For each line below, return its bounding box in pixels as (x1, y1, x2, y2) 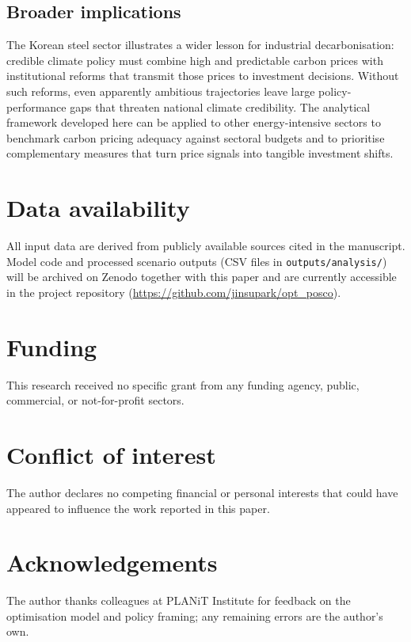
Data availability (6, 192, 190, 224)
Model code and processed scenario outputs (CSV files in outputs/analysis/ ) (6, 253, 387, 269)
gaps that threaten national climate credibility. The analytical (70, 98, 371, 115)
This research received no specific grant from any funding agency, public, (6, 376, 360, 393)
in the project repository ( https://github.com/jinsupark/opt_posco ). (6, 283, 341, 300)
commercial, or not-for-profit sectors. (6, 392, 185, 408)
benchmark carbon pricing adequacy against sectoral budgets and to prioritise (6, 129, 385, 146)
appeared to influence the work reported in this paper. (6, 500, 270, 516)
